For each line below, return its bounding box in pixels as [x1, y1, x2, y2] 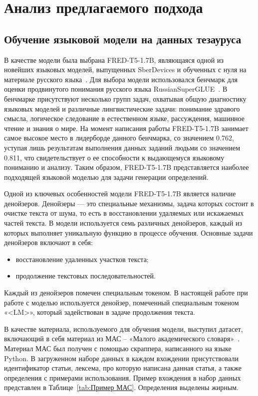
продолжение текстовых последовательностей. [15, 270, 156, 281]
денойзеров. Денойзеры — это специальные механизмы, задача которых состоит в [4, 198, 254, 208]
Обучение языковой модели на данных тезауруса [4, 31, 242, 46]
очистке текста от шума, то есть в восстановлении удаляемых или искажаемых [4, 208, 244, 218]
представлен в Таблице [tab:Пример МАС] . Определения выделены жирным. [4, 382, 239, 393]
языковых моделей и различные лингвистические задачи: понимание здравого [4, 103, 240, 114]
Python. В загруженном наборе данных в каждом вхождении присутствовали [4, 353, 239, 363]
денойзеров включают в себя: [4, 237, 93, 248]
